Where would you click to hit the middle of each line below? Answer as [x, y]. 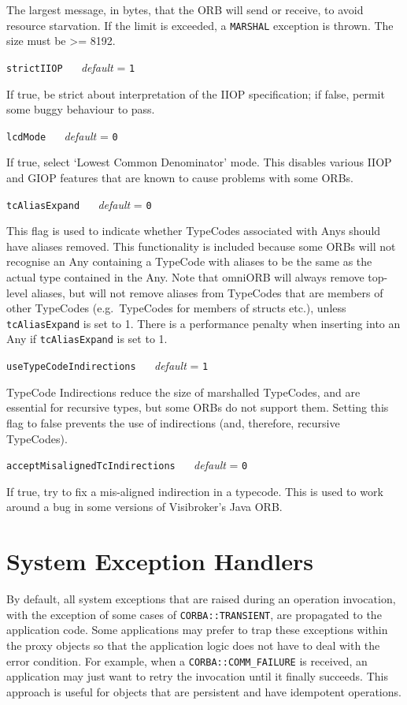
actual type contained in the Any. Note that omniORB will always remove [185, 276]
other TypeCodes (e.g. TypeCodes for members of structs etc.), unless [176, 308]
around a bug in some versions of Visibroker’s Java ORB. [144, 507]
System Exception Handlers [160, 561]
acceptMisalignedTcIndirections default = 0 [127, 465]
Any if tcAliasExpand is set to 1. [87, 339]
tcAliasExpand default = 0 [79, 204]
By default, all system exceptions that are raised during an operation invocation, [201, 599]
